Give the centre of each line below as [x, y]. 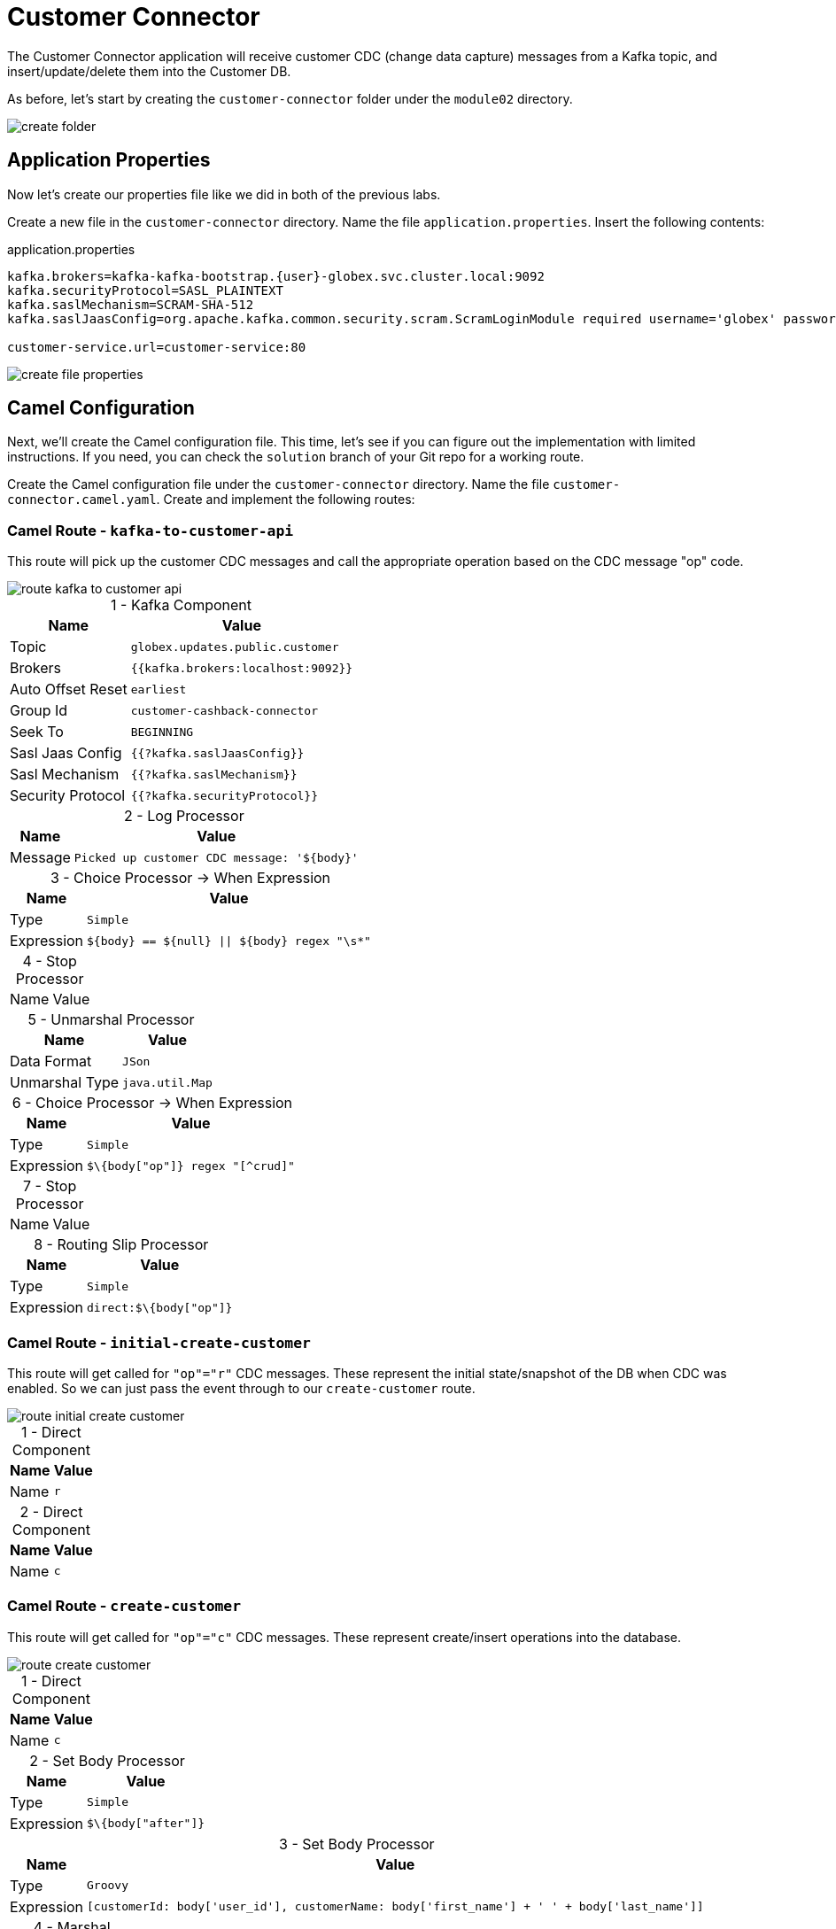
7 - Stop [50, 1186]
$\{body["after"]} [146, 1824]
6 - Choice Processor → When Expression [152, 1103]
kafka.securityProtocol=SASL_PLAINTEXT [145, 290]
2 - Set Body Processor [107, 1760]
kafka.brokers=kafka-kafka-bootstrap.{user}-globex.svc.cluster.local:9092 [276, 276]
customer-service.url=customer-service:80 [157, 347]
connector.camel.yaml [82, 500]
